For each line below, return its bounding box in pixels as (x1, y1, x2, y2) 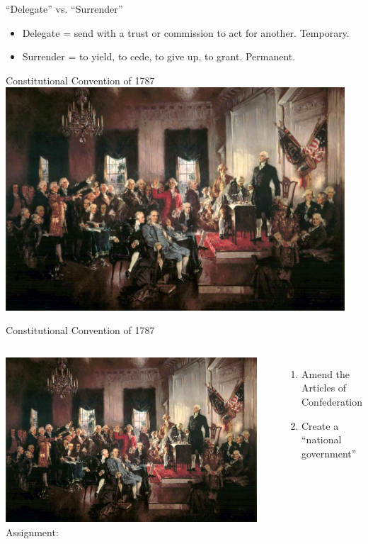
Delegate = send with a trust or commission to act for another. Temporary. (22, 25, 350, 40)
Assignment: (6, 525, 59, 540)
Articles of (301, 380, 347, 395)
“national (301, 432, 342, 447)
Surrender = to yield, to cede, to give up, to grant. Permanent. (22, 49, 296, 64)
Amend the (301, 366, 350, 381)
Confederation (301, 394, 363, 409)
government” (301, 445, 357, 460)
